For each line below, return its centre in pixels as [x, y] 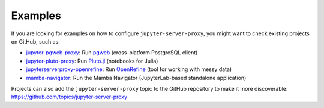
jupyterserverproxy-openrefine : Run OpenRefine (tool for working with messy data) [129, 69]
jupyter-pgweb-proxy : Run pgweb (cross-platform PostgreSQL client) [112, 53]
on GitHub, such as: [35, 41]
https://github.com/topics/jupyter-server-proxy [69, 97]
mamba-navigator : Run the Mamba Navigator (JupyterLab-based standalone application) [136, 78]
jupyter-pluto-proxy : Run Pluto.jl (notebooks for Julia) [92, 61]
